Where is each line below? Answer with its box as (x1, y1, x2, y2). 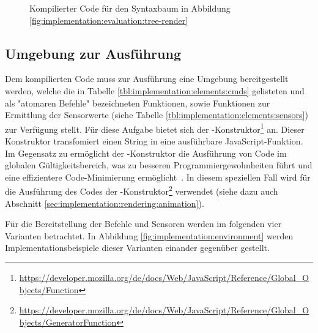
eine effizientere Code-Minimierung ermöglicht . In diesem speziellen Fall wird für (5, 170, 311, 183)
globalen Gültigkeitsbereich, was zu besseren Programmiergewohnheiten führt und (5, 159, 312, 171)
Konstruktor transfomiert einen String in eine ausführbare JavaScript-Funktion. (5, 135, 303, 148)
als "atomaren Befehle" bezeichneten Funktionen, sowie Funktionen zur (5, 96, 270, 109)
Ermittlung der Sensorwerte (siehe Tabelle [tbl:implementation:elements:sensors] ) (5, 108, 308, 121)
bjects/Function (19, 283, 79, 296)
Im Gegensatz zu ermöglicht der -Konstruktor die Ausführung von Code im (5, 146, 287, 159)
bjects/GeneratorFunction (19, 315, 117, 328)
